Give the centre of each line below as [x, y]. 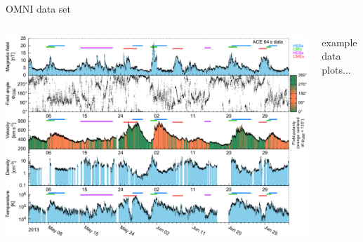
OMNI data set [39, 8]
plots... [336, 69]
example [339, 42]
